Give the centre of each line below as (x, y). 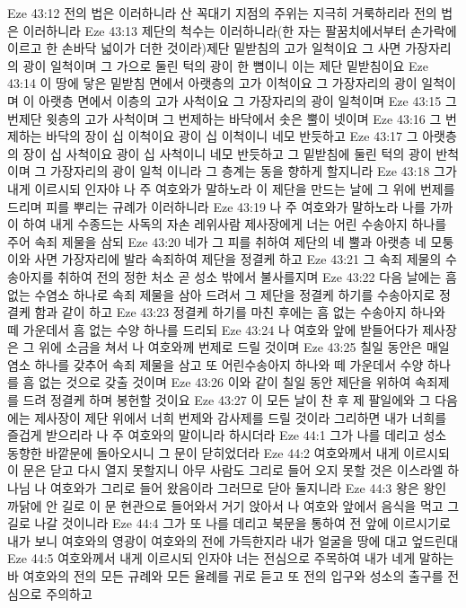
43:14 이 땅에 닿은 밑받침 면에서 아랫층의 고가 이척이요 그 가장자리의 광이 (212, 83)
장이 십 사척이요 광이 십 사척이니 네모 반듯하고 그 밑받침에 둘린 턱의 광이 (227, 153)
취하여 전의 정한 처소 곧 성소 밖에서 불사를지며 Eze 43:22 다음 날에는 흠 (257, 276)
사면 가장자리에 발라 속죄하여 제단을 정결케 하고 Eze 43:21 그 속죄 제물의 (238, 259)
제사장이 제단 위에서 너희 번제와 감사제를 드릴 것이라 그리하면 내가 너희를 (241, 417)
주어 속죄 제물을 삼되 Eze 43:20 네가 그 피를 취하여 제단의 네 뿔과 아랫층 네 (217, 241)
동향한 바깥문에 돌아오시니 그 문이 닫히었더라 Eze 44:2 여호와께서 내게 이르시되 (229, 452)
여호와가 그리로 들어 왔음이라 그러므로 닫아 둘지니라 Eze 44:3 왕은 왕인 (248, 488)
